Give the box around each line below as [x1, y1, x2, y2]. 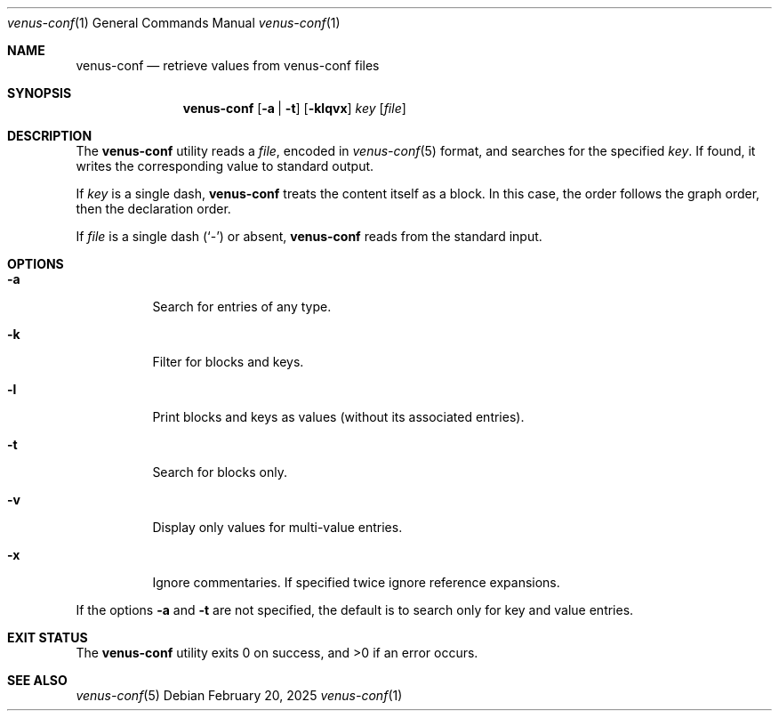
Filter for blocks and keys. [152, 354, 304, 369]
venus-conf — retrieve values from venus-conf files [76, 58, 380, 73]
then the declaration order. [76, 201, 231, 216]
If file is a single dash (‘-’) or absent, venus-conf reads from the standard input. [76, 229, 542, 244]
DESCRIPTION [7, 128, 92, 143]
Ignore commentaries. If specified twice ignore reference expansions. [152, 575, 560, 590]
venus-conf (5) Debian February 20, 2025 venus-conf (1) [76, 688, 403, 703]
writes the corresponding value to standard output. [76, 158, 374, 173]
